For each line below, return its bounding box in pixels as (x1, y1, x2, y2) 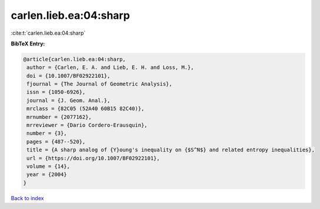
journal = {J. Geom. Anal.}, (26, 97, 111, 104)
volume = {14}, (26, 163, 71, 170)
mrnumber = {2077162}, (26, 114, 92, 120)
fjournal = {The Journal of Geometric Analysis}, (26, 81, 173, 88)
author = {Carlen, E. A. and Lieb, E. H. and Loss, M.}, (26, 64, 194, 71)
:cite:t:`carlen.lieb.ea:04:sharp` (11, 29, 86, 37)
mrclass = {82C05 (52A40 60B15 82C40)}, (26, 105, 145, 112)
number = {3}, (26, 130, 67, 137)
